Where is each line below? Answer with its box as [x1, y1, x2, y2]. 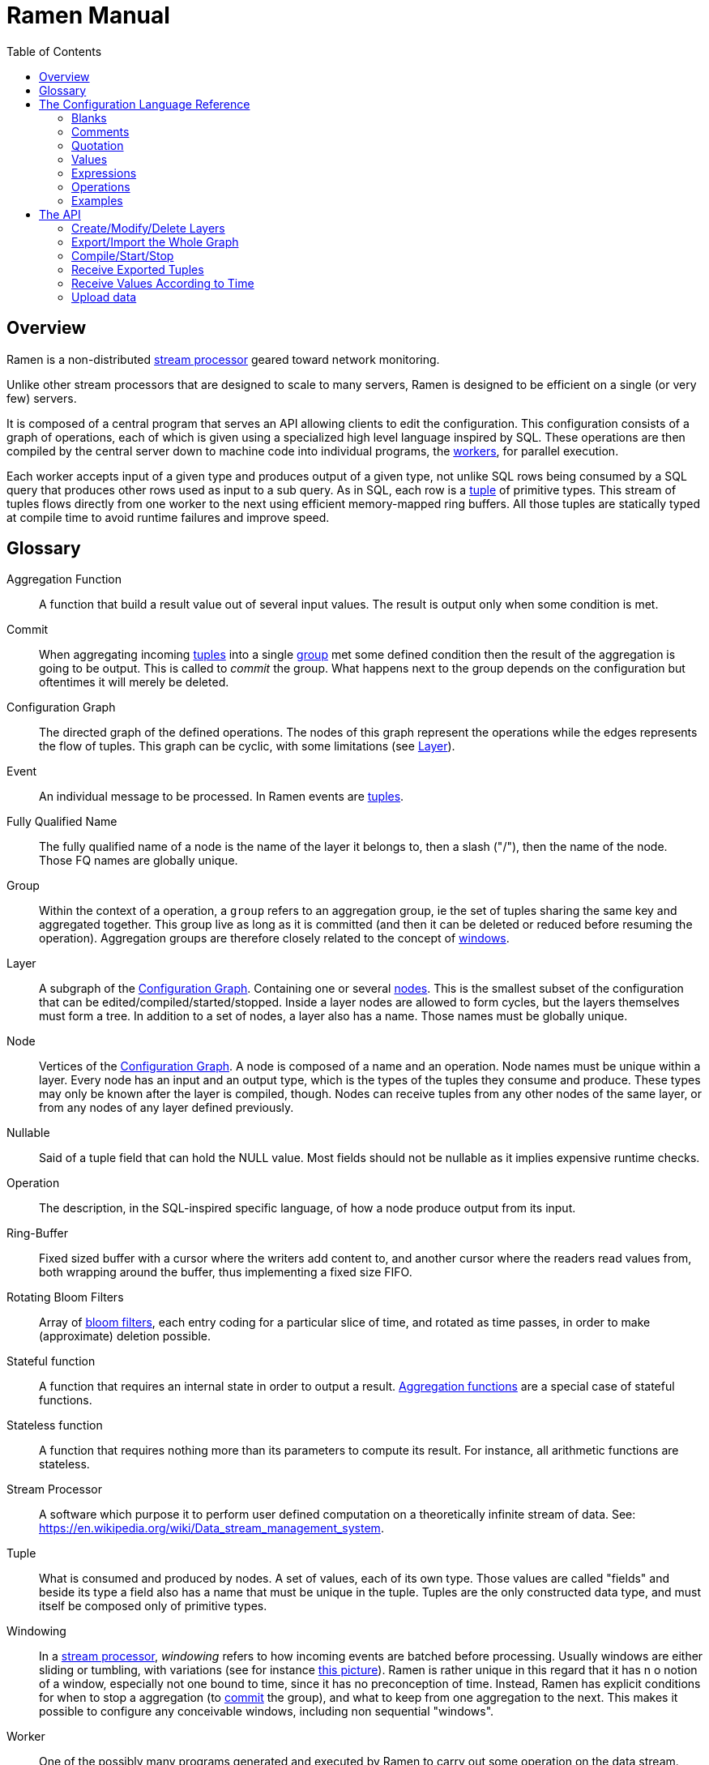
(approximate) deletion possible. [39, 1329, 211, 1344]
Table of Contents [6, 44, 102, 58]
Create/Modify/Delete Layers [71, 220, 225, 235]
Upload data [71, 289, 137, 304]
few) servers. [6, 391, 77, 405]
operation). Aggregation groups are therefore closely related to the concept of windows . [39, 931, 510, 946]
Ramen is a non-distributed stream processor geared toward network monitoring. [6, 352, 440, 366]
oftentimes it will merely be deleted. [39, 675, 229, 690]
